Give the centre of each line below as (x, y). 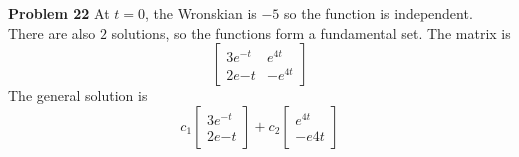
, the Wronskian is (200, 13)
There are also (52, 32)
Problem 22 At (59, 13)
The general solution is (78, 95)
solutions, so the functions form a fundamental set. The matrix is (311, 32)
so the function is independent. (378, 13)
